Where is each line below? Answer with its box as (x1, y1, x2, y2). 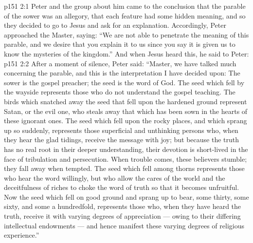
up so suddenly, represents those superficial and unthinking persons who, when (4, 125, 238, 135)
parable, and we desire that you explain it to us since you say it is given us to (4, 39, 235, 49)
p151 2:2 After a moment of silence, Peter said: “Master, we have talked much (4, 58, 236, 68)
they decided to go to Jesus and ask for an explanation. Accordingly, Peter (4, 20, 226, 30)
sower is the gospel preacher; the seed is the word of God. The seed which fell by (4, 77, 245, 87)
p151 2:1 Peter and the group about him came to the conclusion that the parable (4, 1, 246, 11)
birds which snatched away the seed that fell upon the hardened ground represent (4, 96, 247, 106)
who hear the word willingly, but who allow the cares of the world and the (4, 172, 225, 183)
